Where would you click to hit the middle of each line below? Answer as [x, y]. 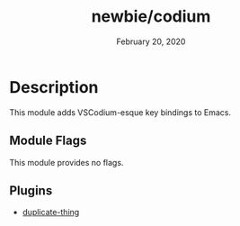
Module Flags [48, 141]
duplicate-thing [51, 212]
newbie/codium [151, 17]
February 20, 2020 [151, 41]
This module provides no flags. [67, 162]
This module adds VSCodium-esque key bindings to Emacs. [120, 112]
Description [54, 87]
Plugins [31, 190]
